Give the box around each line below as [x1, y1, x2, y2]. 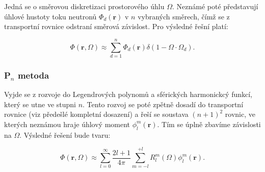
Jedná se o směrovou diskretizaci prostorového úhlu [4, 1, 165, 11]
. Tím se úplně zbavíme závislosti [157, 118, 261, 129]
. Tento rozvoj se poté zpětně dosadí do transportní [83, 99, 244, 109]
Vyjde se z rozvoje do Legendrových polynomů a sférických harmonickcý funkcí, [4, 89, 253, 100]
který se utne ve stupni [4, 99, 76, 109]
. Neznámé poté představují [172, 1, 258, 11]
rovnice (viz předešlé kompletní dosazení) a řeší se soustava [4, 109, 189, 119]
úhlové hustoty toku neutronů [4, 11, 97, 21]
